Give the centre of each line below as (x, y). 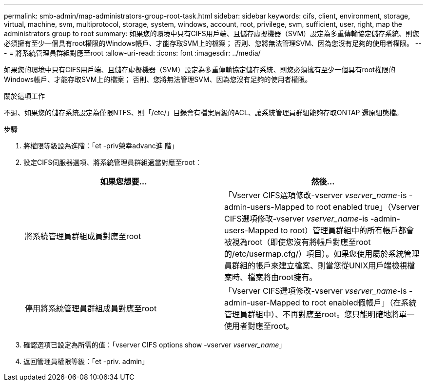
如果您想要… (124, 182)
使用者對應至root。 (259, 326)
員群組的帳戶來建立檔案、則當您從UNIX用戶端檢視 (316, 265)
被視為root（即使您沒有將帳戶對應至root (298, 242)
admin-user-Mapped (262, 303)
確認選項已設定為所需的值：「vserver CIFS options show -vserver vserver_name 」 (155, 345)
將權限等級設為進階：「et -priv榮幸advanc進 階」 (101, 146)
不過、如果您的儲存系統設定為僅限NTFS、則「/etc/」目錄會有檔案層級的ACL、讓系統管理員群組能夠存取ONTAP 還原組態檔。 (204, 112)
